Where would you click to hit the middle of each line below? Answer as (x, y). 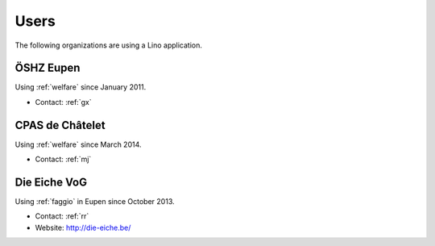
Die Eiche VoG (51, 182)
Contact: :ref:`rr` (62, 216)
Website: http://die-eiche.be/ (83, 227)
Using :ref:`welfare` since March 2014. (78, 144)
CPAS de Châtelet (60, 125)
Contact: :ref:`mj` (63, 159)
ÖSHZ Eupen (48, 68)
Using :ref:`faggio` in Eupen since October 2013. (95, 202)
